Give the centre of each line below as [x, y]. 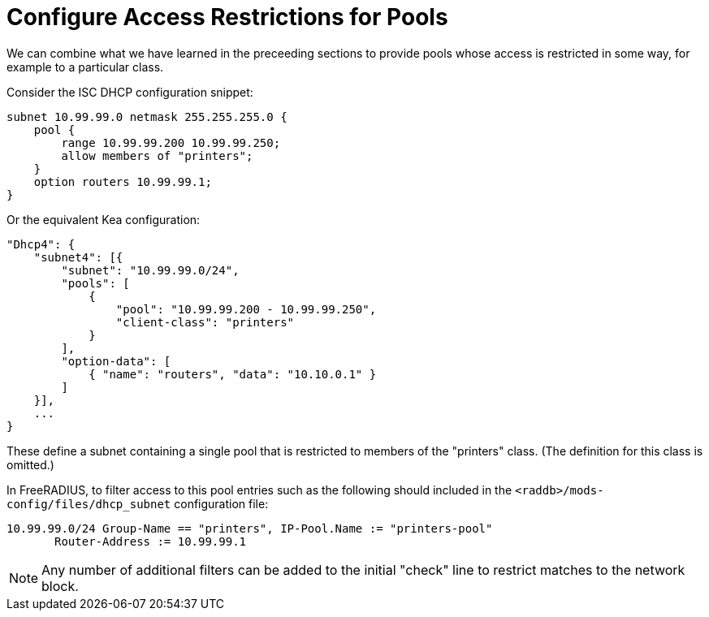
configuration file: [221, 503]
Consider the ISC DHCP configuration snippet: [130, 92]
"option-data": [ [116, 361]
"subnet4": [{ [78, 257]
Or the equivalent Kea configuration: [104, 219]
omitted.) [30, 464]
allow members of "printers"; [157, 155]
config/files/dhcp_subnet [89, 504]
